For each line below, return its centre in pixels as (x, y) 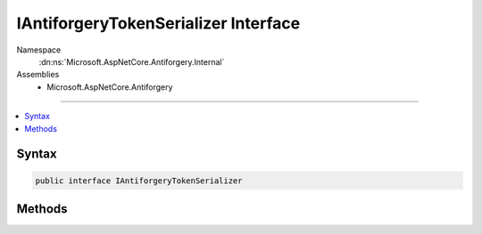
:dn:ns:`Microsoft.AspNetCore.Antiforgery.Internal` (132, 61)
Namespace (39, 50)
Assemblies (38, 75)
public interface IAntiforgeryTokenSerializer (139, 181)
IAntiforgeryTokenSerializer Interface (158, 23)
